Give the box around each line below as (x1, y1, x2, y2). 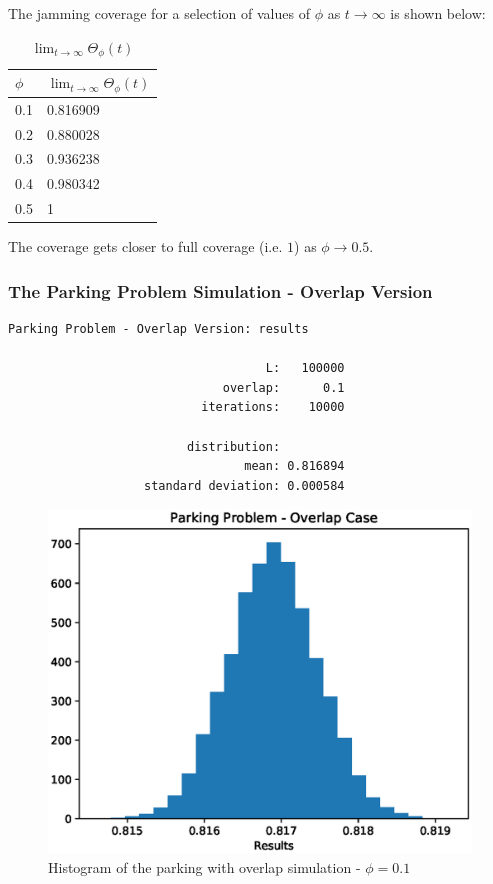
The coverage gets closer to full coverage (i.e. (8, 236, 283, 257)
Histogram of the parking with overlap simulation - (48, 856, 361, 877)
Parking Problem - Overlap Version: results (8, 322, 309, 337)
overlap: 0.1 (222, 380, 345, 395)
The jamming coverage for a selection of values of (8, 3, 310, 23)
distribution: (186, 439, 281, 454)
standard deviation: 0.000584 (144, 478, 345, 493)
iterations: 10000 (201, 400, 345, 415)
